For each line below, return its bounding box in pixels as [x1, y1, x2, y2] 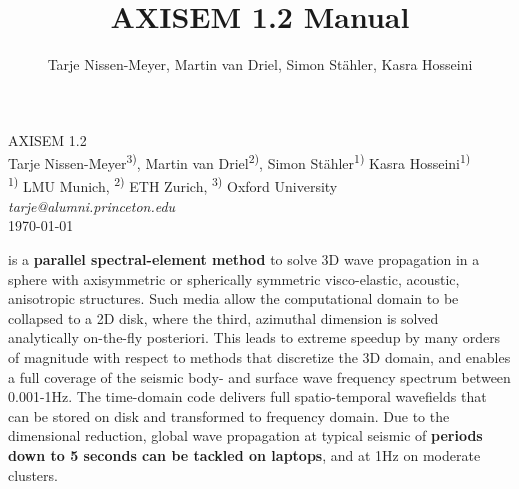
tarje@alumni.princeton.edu [8, 195, 176, 216]
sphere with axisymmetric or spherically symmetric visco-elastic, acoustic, [8, 268, 460, 289]
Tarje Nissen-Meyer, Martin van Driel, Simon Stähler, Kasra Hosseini [47, 54, 473, 75]
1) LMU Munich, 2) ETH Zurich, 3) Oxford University [8, 173, 338, 197]
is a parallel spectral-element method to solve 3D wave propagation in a [8, 249, 480, 269]
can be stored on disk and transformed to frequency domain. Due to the [8, 405, 450, 426]
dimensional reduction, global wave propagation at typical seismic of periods [8, 425, 483, 446]
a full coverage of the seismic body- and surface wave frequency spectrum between [8, 366, 511, 387]
